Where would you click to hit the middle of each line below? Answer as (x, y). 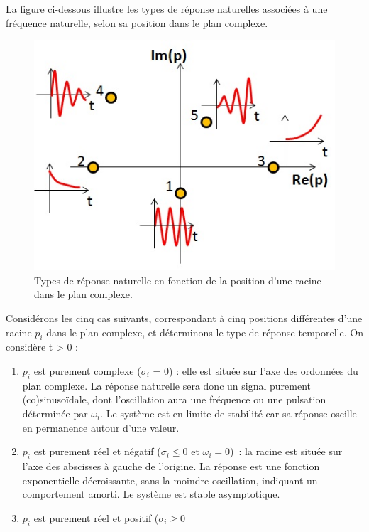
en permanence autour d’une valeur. (101, 427)
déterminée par (55, 413)
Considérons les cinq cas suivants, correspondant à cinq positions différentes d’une (184, 318)
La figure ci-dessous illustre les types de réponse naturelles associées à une (167, 9)
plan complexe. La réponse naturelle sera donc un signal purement (166, 385)
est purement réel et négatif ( (97, 451)
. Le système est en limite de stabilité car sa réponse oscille (228, 413)
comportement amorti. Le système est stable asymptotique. (151, 494)
